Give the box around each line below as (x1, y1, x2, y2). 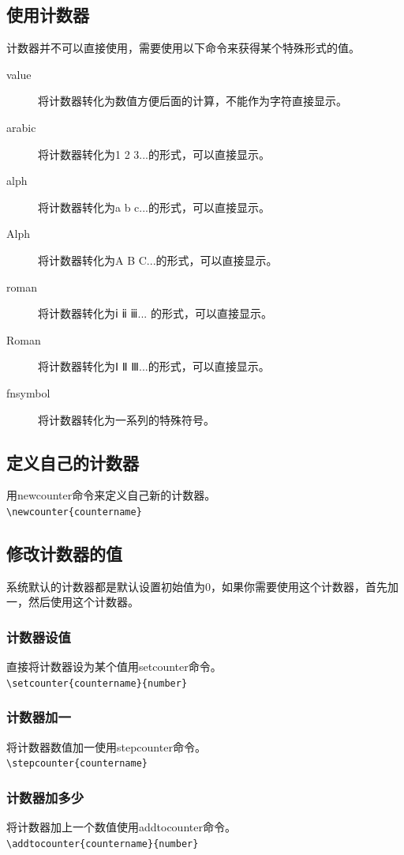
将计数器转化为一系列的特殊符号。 (38, 411, 215, 427)
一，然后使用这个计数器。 (6, 593, 139, 610)
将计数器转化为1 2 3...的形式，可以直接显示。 (38, 145, 270, 162)
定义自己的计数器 (6, 450, 139, 474)
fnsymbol (6, 384, 50, 401)
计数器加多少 (6, 787, 84, 807)
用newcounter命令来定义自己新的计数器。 (6, 487, 216, 503)
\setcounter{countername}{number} (6, 677, 188, 689)
